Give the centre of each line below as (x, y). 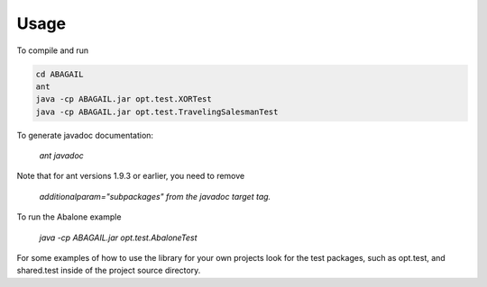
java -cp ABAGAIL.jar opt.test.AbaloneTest (118, 238)
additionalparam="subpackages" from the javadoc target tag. (155, 196)
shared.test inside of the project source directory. (109, 271)
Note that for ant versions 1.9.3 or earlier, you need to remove (131, 176)
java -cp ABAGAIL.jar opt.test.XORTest (124, 99)
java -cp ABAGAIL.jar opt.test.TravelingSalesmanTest (157, 112)
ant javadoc (62, 156)
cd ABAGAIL (60, 74)
